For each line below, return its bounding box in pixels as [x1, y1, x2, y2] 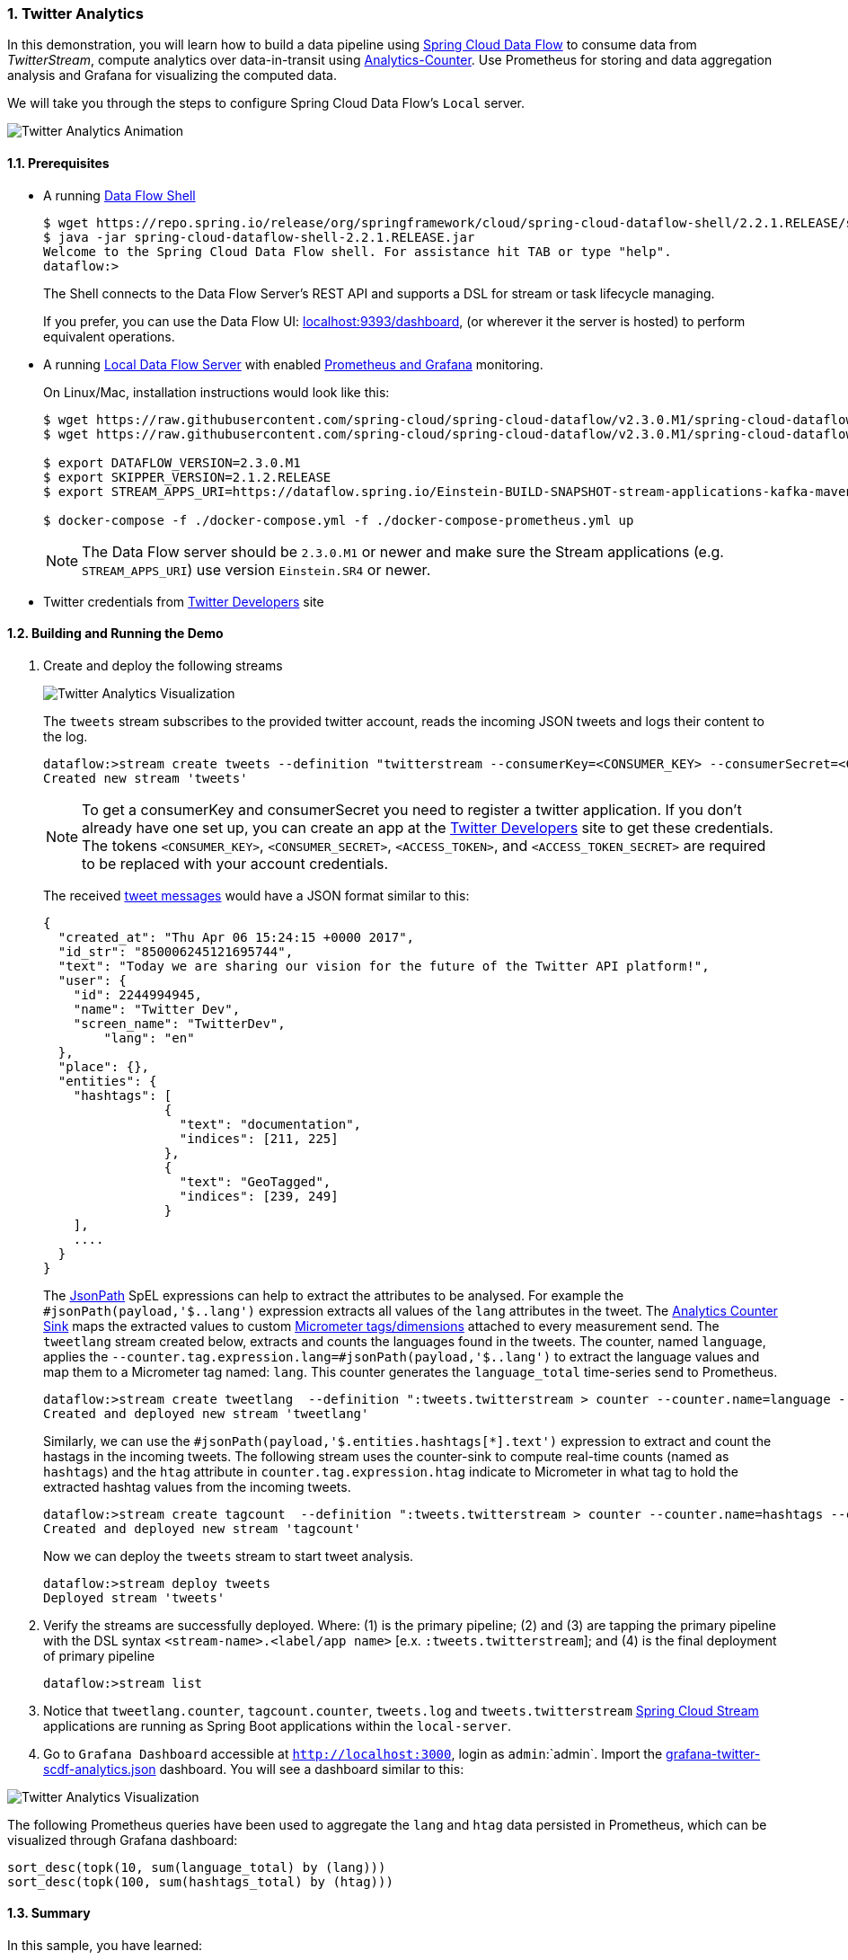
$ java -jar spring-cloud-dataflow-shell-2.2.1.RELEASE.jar [43, 229, 475, 244]
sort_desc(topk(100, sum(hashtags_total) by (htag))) [7, 1874, 393, 1889]
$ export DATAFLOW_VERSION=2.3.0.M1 [43, 455, 301, 470]
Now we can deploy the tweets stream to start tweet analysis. [43, 1548, 414, 1564]
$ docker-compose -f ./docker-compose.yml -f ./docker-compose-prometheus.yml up [43, 512, 634, 528]
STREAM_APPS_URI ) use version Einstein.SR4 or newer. [82, 560, 431, 579]
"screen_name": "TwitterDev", [73, 1015, 286, 1031]
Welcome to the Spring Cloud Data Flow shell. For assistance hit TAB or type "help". [43, 244, 672, 259]
